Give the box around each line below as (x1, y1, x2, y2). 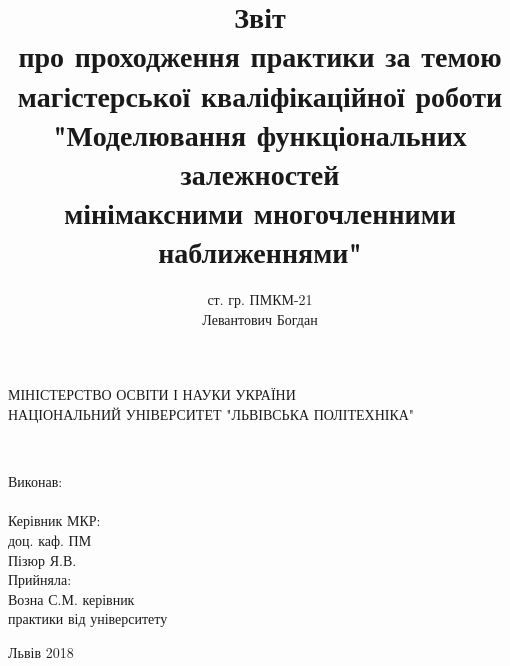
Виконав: (8, 471, 63, 492)
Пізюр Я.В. (8, 549, 77, 570)
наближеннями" (158, 231, 362, 272)
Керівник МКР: (8, 510, 101, 531)
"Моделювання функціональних (53, 113, 467, 154)
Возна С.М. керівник (8, 588, 135, 609)
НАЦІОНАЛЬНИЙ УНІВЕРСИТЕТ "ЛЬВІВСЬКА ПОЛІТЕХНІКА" (8, 404, 415, 425)
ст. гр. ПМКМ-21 (207, 289, 313, 310)
